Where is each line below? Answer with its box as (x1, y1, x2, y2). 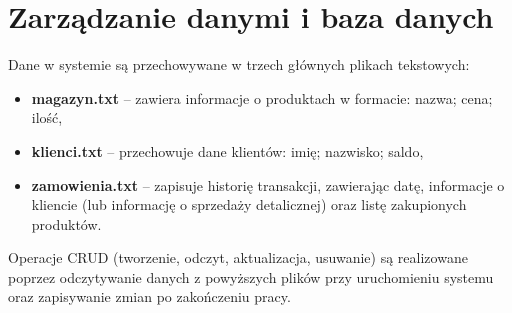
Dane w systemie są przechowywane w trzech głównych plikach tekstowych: (8, 54, 470, 75)
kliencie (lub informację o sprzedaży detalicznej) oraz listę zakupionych (31, 194, 467, 215)
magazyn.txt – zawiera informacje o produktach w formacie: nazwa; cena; (31, 87, 493, 108)
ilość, (31, 107, 63, 128)
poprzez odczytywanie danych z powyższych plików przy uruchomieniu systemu (8, 266, 494, 287)
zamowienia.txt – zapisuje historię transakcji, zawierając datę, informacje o (31, 174, 505, 195)
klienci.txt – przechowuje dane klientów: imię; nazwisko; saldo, (31, 140, 424, 161)
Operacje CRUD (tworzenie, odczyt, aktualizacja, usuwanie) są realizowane (8, 247, 468, 268)
